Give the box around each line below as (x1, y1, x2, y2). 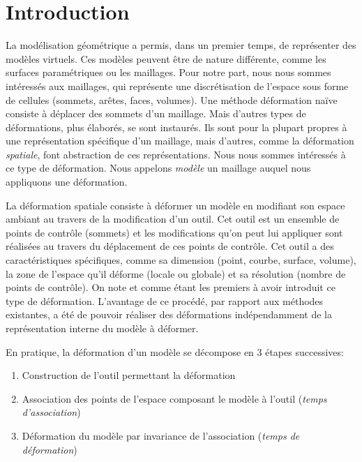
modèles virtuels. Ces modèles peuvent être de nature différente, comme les (6, 51, 326, 66)
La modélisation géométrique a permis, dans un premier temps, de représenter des (6, 38, 356, 52)
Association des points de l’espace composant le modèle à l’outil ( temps (22, 391, 327, 405)
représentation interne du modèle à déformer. (6, 321, 199, 335)
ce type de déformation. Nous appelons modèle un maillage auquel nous (6, 161, 311, 175)
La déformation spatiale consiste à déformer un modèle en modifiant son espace (6, 198, 345, 212)
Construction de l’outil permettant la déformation (22, 368, 236, 382)
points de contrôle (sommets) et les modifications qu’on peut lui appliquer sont (6, 225, 343, 239)
